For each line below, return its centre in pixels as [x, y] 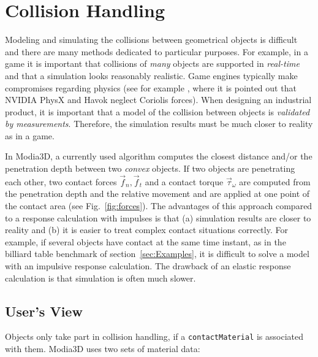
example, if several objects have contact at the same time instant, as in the [146, 241]
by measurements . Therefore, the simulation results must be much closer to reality [159, 124]
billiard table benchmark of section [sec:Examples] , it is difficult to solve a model [157, 254]
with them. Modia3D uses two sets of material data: [103, 349]
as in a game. [30, 135]
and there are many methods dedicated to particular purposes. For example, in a [157, 51]
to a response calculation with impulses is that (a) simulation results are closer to [158, 217]
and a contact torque [184, 181]
